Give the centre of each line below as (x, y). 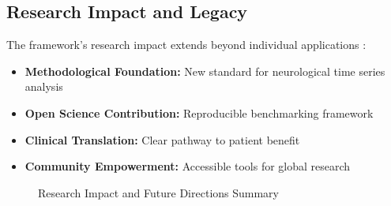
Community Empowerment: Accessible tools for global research (188, 166)
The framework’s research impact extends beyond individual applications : (186, 45)
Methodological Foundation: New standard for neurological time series (205, 71)
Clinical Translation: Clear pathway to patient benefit (162, 139)
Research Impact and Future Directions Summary (159, 192)
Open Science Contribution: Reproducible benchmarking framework (199, 112)
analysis (44, 86)
